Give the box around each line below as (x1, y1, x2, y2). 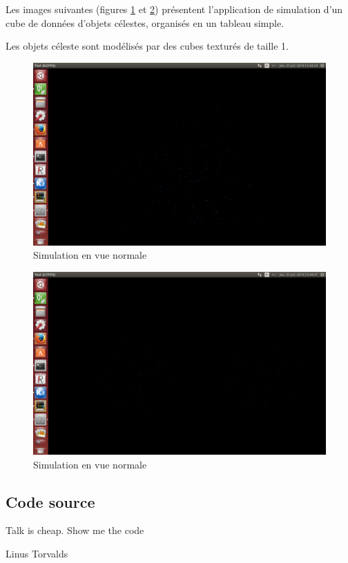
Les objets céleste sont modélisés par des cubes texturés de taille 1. (6, 39, 289, 53)
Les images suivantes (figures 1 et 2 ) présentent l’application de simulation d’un (6, 2, 343, 16)
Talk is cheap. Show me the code (6, 523, 144, 537)
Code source (6, 491, 95, 512)
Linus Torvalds (6, 546, 68, 560)
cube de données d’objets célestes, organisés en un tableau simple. (6, 15, 284, 30)
